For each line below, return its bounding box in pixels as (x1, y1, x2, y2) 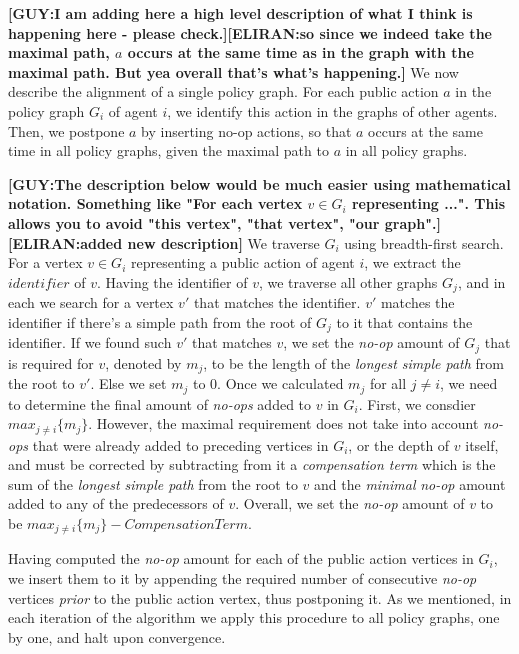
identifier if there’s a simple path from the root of (8, 311, 312, 332)
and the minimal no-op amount (314, 473, 506, 494)
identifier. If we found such (8, 332, 172, 353)
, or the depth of (348, 434, 450, 455)
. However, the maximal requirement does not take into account (88, 413, 479, 434)
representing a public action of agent (130, 252, 355, 273)
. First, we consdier (358, 393, 476, 414)
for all (369, 373, 407, 394)
